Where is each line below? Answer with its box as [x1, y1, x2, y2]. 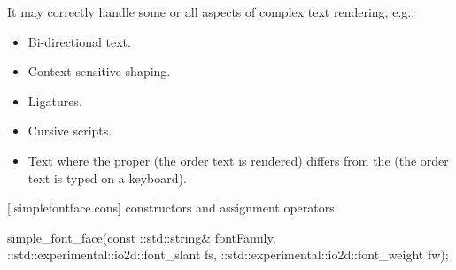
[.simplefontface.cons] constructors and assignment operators [7, 198, 335, 217]
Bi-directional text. [27, 32, 131, 50]
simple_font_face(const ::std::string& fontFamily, [7, 228, 276, 246]
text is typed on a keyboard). [27, 168, 187, 187]
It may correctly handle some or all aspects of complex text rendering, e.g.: [7, 3, 415, 20]
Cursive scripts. [27, 121, 112, 140]
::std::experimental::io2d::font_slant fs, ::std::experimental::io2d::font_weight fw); [7, 245, 449, 264]
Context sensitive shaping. [27, 62, 171, 81]
